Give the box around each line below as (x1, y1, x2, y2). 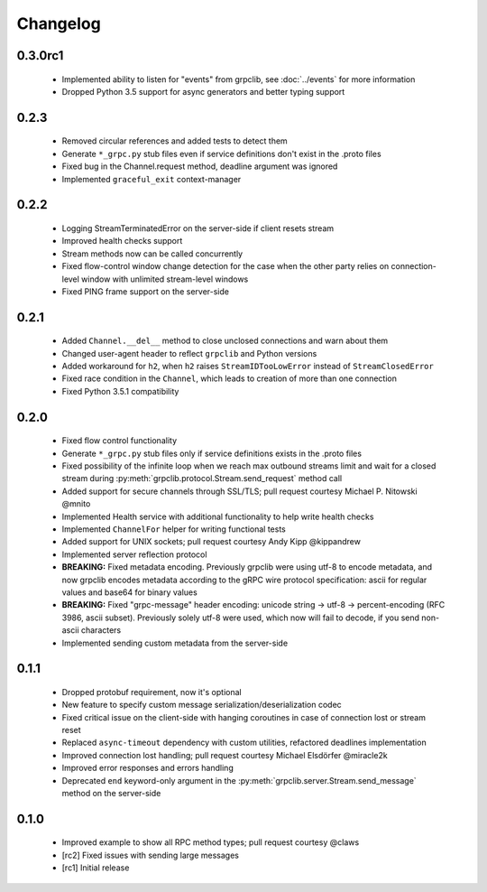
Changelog (16, 14, 101, 33)
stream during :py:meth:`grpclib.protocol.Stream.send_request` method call (61, 473, 343, 484)
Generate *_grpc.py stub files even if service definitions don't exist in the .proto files (61, 148, 382, 159)
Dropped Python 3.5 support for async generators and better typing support (61, 86, 345, 97)
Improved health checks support (61, 236, 183, 246)
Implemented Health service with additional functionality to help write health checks (61, 511, 374, 522)
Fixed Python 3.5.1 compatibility (61, 386, 179, 396)
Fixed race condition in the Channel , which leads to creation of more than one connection (61, 373, 397, 384)
